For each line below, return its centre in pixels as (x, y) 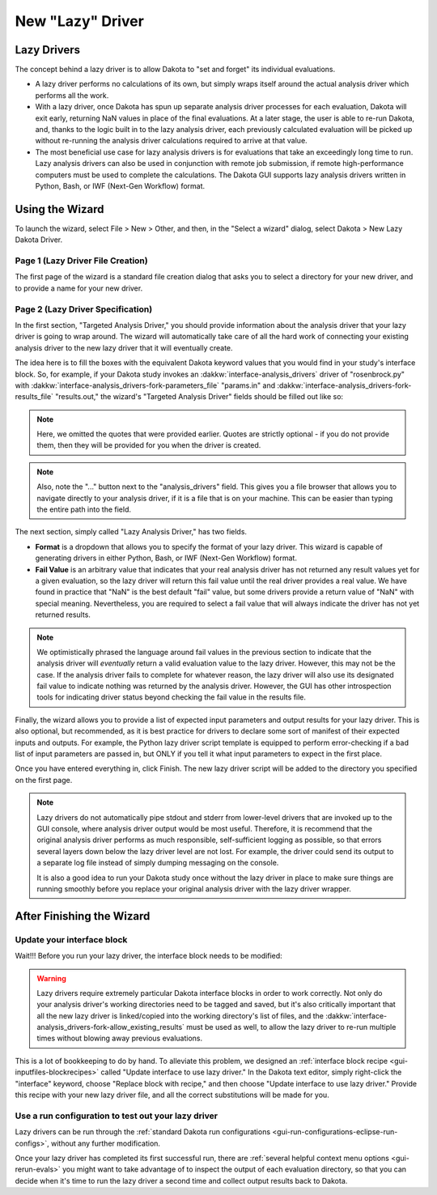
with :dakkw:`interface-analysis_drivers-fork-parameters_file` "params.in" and (145, 385)
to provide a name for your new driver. (79, 288)
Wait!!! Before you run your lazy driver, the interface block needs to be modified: (148, 956)
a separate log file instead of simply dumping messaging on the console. (158, 863)
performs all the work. (72, 95)
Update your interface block (71, 939)
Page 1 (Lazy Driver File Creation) (82, 261)
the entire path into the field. (84, 509)
